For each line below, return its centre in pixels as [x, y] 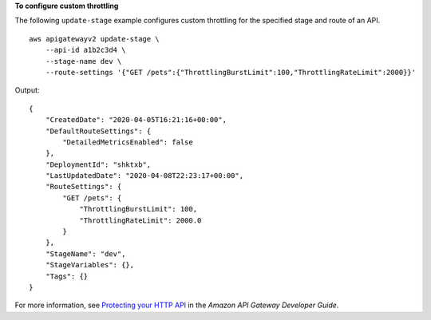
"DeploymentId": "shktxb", [98, 164]
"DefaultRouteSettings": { [98, 131]
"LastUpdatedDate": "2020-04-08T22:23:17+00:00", [144, 176]
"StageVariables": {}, [90, 265]
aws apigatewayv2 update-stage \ [94, 39]
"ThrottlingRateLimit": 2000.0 [140, 220]
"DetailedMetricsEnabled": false [128, 142]
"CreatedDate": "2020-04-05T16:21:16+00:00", [136, 120]
